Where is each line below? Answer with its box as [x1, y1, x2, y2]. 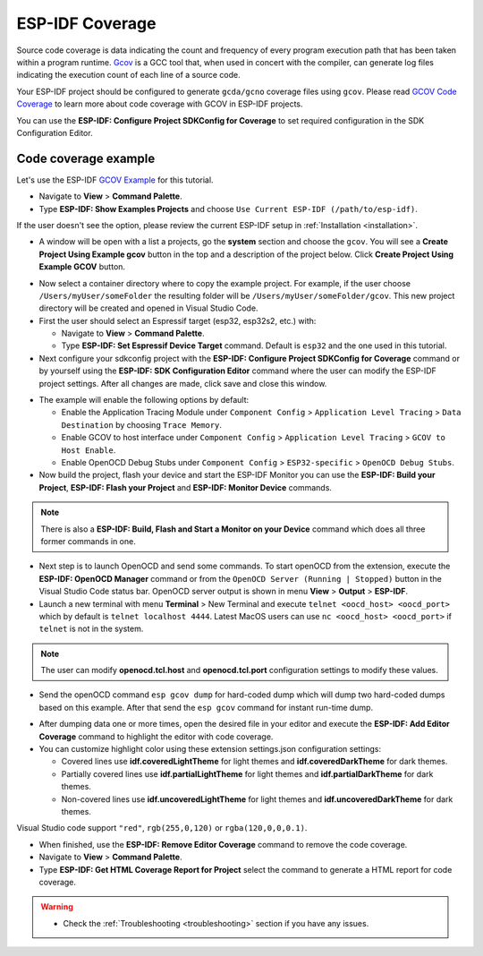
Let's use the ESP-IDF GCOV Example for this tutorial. [16, 175, 214, 185]
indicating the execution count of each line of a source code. [16, 70, 241, 81]
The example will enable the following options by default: [38, 395, 250, 405]
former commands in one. [40, 535, 136, 546]
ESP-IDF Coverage [16, 13, 157, 33]
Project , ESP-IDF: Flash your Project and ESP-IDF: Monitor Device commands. [38, 482, 333, 492]
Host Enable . [61, 444, 116, 456]
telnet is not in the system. [38, 623, 144, 635]
